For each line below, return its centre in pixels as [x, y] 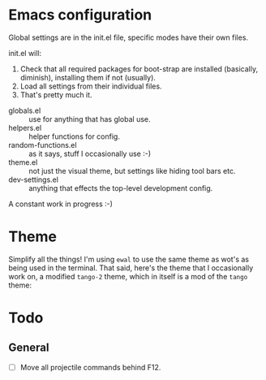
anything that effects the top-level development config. [121, 188]
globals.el [25, 110]
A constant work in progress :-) [61, 204]
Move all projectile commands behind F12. [90, 367]
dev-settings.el [34, 179]
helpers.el [25, 127]
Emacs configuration [80, 15]
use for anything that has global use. [90, 119]
